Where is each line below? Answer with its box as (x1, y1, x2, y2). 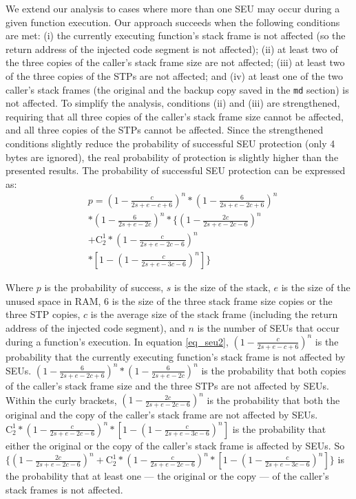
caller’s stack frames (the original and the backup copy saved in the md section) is (6, 82, 349, 96)
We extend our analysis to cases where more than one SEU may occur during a (6, 1, 340, 15)
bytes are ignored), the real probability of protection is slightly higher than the (6, 149, 339, 164)
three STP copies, (6, 307, 81, 321)
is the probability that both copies (201, 363, 346, 377)
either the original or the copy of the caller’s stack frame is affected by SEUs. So (6, 438, 345, 452)
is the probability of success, (44, 280, 164, 294)
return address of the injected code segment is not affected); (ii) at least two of (6, 41, 338, 56)
